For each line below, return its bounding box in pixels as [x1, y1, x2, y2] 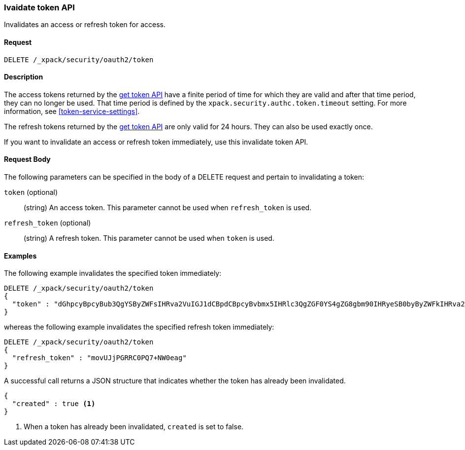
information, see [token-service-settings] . [4, 107, 140, 115]
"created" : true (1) [12, 400, 96, 408]
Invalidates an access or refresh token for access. [4, 20, 166, 29]
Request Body [4, 155, 51, 164]
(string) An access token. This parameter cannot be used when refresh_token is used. [24, 203, 312, 212]
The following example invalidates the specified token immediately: [4, 269, 222, 278]
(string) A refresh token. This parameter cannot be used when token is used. [24, 234, 274, 243]
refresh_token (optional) [4, 219, 91, 227]
